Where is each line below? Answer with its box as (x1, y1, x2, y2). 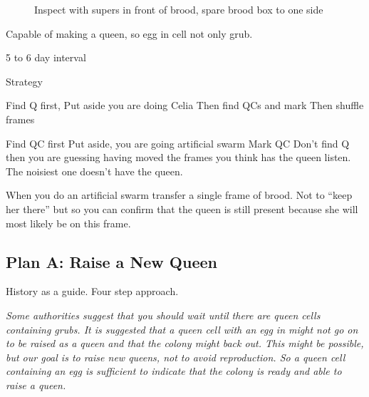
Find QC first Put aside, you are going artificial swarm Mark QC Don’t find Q (6, 135, 350, 150)
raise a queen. (6, 377, 66, 392)
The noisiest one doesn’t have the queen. (6, 163, 183, 178)
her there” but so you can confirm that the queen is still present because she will (6, 201, 358, 216)
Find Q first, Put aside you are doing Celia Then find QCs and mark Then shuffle (6, 98, 364, 113)
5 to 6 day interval (6, 50, 86, 65)
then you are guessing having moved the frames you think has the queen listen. (6, 150, 351, 165)
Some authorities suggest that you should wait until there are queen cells (6, 307, 321, 322)
